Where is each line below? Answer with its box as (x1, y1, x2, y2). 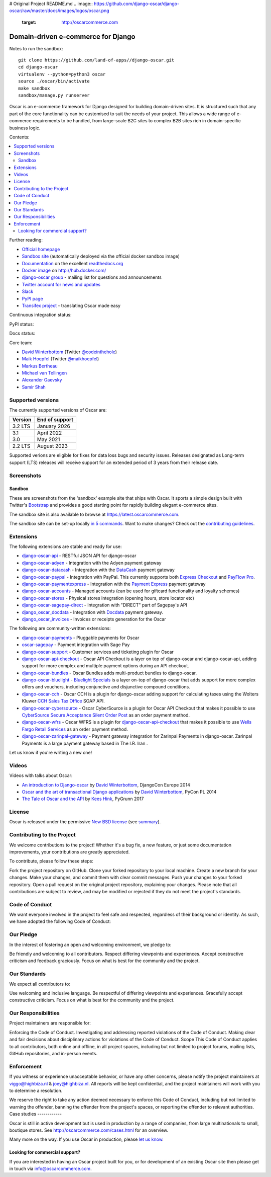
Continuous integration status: (9, 312, 72, 318)
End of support (37, 416, 74, 423)
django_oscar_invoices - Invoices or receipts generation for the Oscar (22, 616, 167, 622)
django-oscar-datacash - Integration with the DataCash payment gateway (22, 567, 175, 573)
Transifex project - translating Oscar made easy (22, 302, 120, 308)
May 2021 (37, 436, 60, 443)
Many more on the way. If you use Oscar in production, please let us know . (9, 1136, 164, 1142)
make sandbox (18, 86, 50, 91)
